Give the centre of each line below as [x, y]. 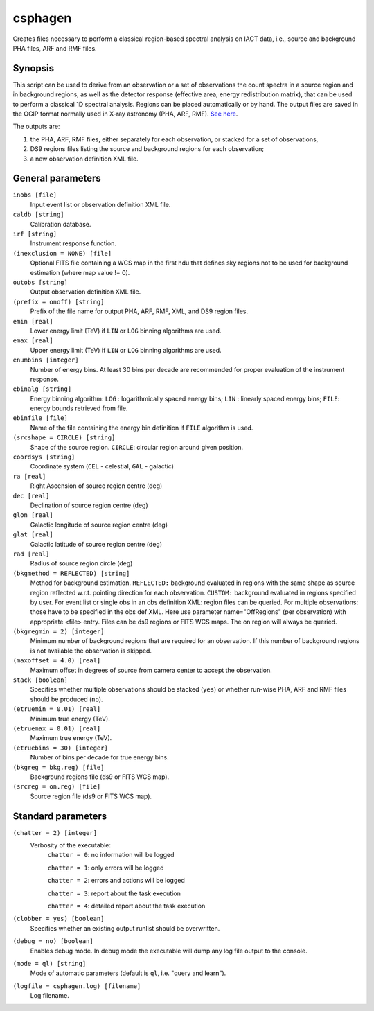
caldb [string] [39, 214]
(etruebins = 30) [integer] [61, 748]
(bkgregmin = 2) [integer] [59, 632]
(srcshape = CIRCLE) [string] [64, 438]
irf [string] [35, 234]
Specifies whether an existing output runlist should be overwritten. [125, 928]
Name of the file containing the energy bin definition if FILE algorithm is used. [142, 428]
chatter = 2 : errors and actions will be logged [116, 881]
